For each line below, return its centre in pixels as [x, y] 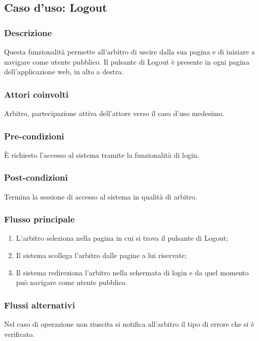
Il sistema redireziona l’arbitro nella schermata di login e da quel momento [132, 272]
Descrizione [28, 32]
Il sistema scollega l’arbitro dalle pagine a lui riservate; [101, 255]
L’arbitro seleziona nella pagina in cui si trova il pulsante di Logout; [122, 238]
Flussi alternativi [40, 305]
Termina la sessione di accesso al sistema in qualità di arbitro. [101, 196]
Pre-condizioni [34, 136]
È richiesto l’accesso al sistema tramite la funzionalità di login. [102, 154]
